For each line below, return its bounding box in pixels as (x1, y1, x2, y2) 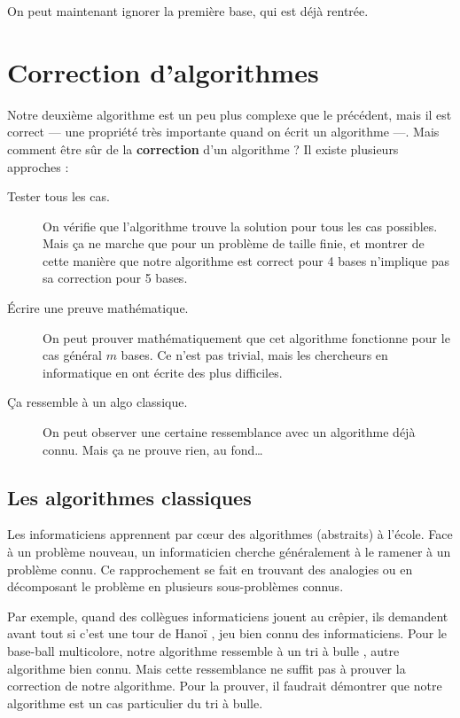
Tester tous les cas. (7, 187, 110, 206)
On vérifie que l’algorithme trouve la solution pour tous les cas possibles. (43, 216, 438, 235)
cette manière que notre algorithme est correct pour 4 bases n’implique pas (43, 251, 450, 269)
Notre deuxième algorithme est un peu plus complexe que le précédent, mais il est (7, 105, 452, 123)
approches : (7, 157, 69, 176)
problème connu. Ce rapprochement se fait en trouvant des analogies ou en (7, 559, 413, 578)
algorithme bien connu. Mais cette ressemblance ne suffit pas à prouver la (7, 659, 406, 677)
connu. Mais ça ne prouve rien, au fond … (43, 440, 263, 458)
